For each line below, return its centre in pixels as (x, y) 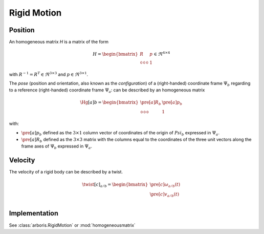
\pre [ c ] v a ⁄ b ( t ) (165, 195)
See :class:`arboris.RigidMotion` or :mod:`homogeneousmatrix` (72, 225)
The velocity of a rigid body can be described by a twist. (66, 172)
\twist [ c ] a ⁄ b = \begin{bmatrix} (115, 185)
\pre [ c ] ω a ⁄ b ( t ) (165, 185)
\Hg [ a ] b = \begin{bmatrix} (109, 102)
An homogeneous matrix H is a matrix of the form (59, 42)
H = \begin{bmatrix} (115, 54)
